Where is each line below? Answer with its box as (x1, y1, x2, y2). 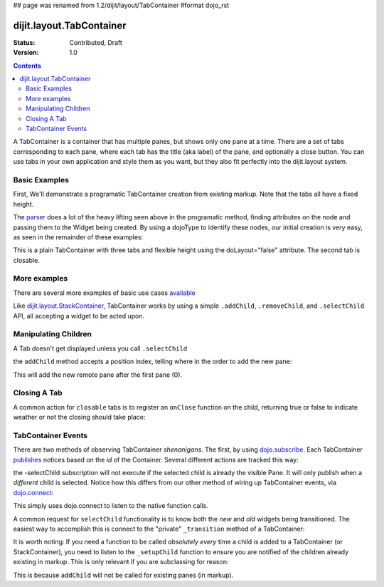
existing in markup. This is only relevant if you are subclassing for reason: (13, 558, 229, 566)
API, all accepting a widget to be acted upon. (13, 311, 145, 320)
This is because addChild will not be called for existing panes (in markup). (13, 571, 234, 579)
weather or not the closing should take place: (13, 413, 146, 422)
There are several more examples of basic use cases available (13, 289, 196, 297)
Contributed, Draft (69, 38, 122, 46)
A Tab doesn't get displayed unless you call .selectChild (13, 344, 188, 353)
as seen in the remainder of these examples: (13, 232, 144, 241)
